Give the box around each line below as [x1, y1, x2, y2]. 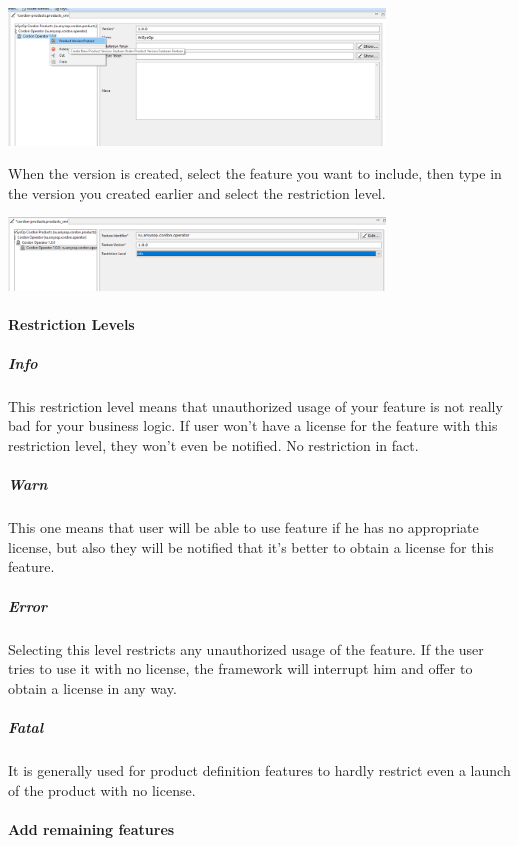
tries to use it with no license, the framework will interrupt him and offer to [8, 658, 473, 679]
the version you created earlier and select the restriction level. [8, 182, 386, 203]
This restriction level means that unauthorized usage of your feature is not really [8, 395, 503, 416]
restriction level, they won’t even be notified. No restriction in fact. [8, 435, 419, 456]
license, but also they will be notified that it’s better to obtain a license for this [8, 536, 494, 557]
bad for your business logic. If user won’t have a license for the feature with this [8, 415, 498, 436]
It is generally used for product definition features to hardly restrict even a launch [8, 759, 511, 780]
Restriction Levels [8, 313, 135, 334]
